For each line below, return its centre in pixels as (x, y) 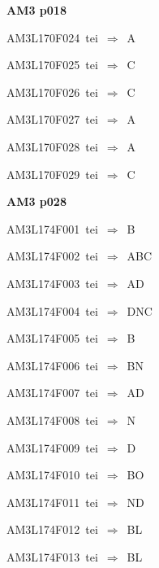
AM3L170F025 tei (52, 65)
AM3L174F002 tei (52, 256)
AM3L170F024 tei (52, 37)
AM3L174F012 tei (52, 529)
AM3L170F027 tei (52, 119)
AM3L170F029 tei (52, 174)
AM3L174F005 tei (52, 338)
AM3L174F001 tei (52, 228)
